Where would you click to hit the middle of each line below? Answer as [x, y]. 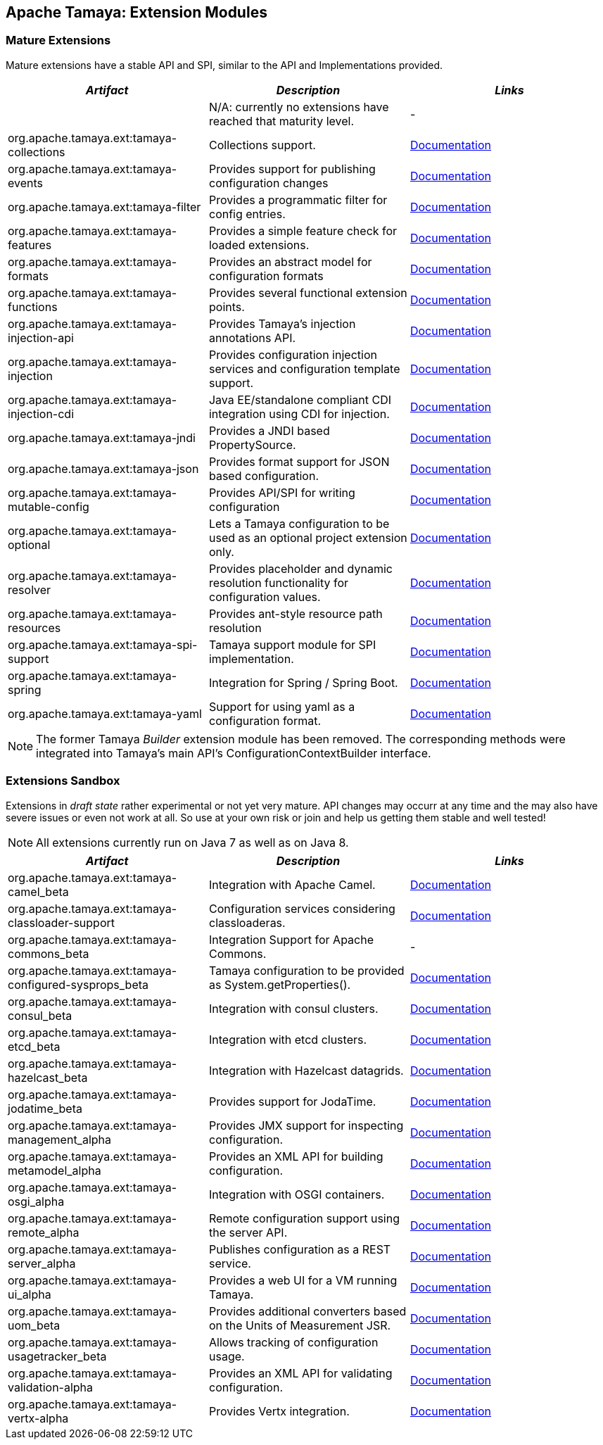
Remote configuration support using [304, 1218]
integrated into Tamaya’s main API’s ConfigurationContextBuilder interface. [234, 753]
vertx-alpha [38, 1418]
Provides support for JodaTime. [292, 1101]
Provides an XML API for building [296, 1156]
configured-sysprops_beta [78, 984]
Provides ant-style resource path [296, 613]
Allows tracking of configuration [293, 1342]
